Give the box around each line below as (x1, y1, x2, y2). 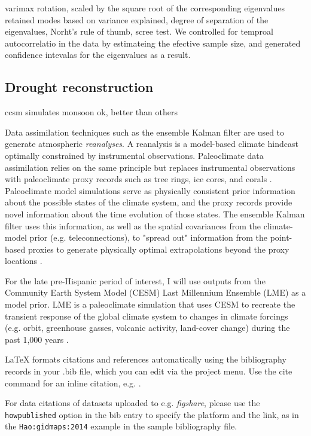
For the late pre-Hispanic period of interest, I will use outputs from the (5, 274, 266, 287)
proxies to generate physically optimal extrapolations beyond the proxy (28, 242, 289, 255)
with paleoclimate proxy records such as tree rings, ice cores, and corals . (5, 173, 272, 185)
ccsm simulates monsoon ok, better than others (5, 106, 178, 118)
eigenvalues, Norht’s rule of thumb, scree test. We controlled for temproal (5, 25, 273, 38)
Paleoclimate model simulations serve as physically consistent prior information (5, 184, 295, 196)
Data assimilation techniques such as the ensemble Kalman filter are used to (5, 125, 285, 138)
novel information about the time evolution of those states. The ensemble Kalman (5, 207, 305, 220)
